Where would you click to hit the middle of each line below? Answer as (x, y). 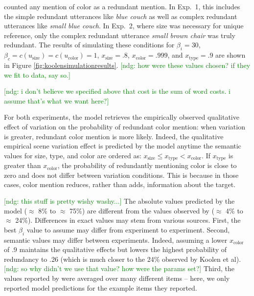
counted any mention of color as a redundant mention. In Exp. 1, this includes (122, 6)
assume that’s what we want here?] (57, 100)
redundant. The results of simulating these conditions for (89, 45)
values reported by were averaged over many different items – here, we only (117, 278)
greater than (23, 165)
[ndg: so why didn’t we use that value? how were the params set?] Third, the (119, 268)
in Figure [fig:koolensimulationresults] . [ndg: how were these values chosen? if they (127, 65)
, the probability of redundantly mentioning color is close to (147, 165)
